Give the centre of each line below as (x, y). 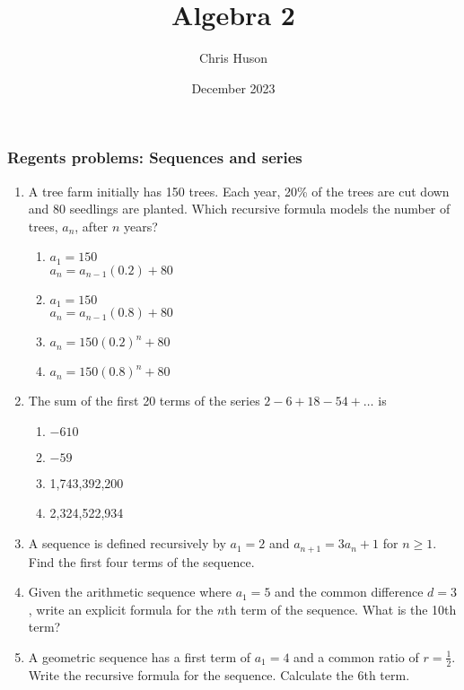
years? (141, 226)
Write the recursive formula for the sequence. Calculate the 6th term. (219, 674)
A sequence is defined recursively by (127, 543)
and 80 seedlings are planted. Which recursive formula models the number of (239, 209)
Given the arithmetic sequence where (130, 592)
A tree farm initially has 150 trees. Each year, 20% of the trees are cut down (239, 191)
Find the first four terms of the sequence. (141, 561)
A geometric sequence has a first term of (140, 656)
